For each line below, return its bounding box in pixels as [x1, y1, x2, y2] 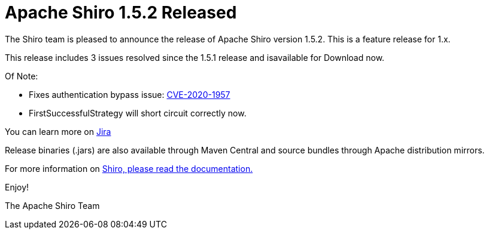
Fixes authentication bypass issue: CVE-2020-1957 [29, 89, 230, 100]
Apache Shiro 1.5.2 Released [5, 2, 237, 23]
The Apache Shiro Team [5, 200, 100, 211]
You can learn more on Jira [5, 126, 111, 137]
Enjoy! [5, 181, 29, 192]
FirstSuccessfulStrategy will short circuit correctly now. [29, 107, 247, 118]
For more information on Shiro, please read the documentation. [5, 163, 253, 174]
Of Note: [5, 70, 38, 81]
